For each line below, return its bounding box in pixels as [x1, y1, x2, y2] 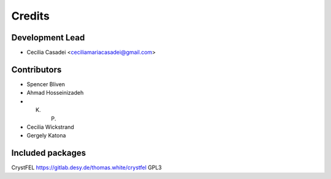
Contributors [11, 64, 62, 75]
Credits [11, 9, 50, 23]
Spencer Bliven [26, 80, 66, 88]
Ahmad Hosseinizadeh [26, 89, 84, 97]
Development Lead [11, 32, 85, 43]
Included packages [11, 148, 86, 158]
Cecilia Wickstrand [26, 123, 75, 131]
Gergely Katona [26, 132, 66, 139]
